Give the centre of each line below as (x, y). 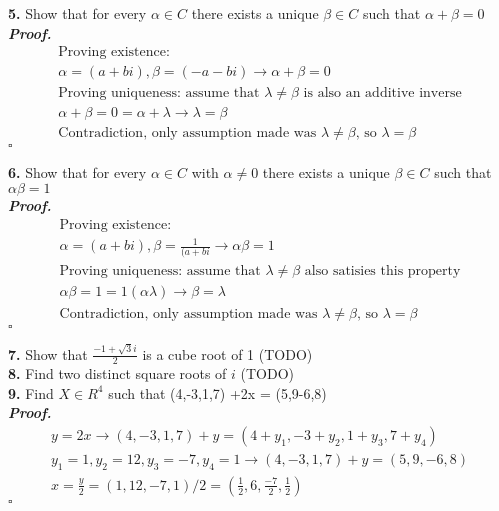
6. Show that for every (77, 172)
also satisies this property (382, 271)
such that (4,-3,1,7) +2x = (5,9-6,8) (217, 392)
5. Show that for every (77, 13)
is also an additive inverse (382, 93)
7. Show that (48, 353)
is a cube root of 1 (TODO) (227, 353)
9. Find (31, 392)
